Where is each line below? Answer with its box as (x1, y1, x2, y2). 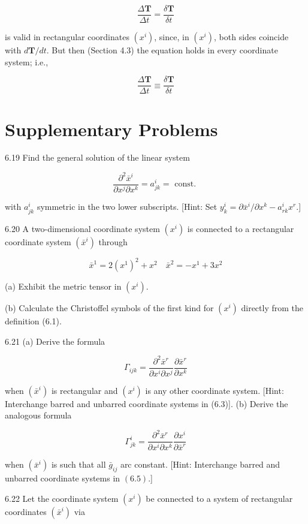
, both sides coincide (214, 31, 289, 43)
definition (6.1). (5, 315, 62, 327)
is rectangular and (51, 384, 118, 396)
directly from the (241, 302, 304, 314)
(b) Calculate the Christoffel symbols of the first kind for (5, 302, 214, 314)
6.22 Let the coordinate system (5, 492, 119, 504)
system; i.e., (5, 55, 49, 68)
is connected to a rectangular (187, 222, 294, 234)
